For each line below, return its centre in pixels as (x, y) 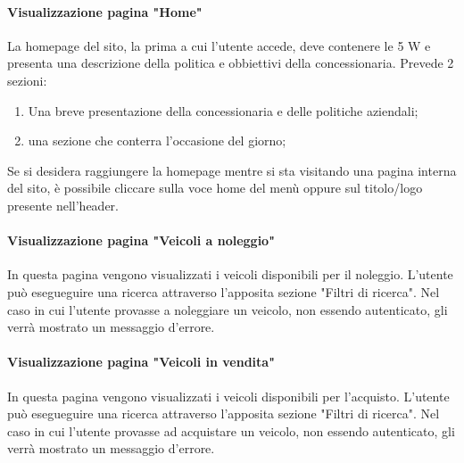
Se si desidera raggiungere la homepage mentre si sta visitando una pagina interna (232, 170)
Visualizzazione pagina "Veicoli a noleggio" (141, 240)
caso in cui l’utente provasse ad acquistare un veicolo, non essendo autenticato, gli (231, 430)
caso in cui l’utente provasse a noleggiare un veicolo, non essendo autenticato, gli (228, 309)
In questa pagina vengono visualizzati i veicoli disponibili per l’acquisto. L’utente (228, 396)
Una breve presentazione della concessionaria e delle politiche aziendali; (223, 110)
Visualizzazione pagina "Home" (105, 11)
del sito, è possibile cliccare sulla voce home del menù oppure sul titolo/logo (215, 188)
